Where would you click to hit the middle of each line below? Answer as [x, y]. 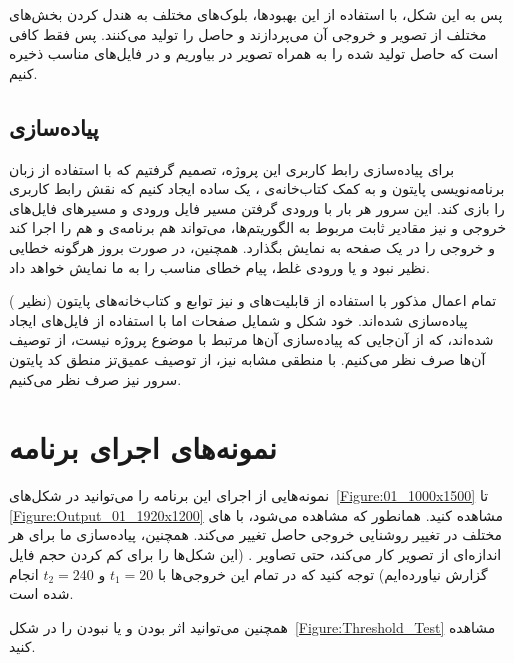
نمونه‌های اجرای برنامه [143, 447]
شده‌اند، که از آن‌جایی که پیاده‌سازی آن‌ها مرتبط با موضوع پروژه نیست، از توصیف [251, 339]
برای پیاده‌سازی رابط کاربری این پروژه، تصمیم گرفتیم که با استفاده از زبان [232, 168]
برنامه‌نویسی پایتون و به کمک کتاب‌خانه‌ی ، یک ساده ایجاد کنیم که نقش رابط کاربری [257, 188]
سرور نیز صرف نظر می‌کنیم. [95, 378]
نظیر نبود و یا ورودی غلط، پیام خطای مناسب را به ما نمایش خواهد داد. [219, 266]
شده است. [41, 593]
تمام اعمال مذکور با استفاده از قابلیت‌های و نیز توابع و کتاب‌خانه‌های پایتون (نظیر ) [253, 300]
